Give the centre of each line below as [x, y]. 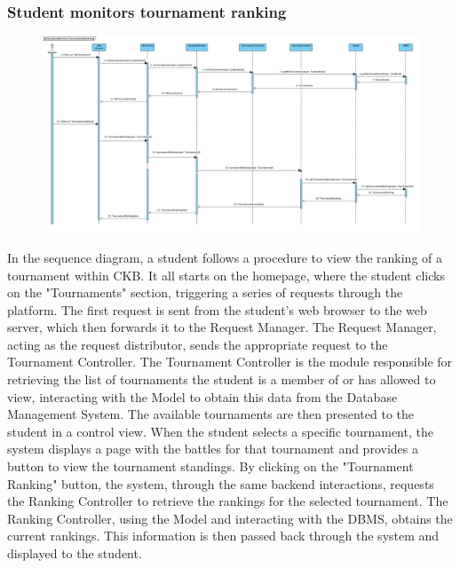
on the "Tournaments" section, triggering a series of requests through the [205, 292]
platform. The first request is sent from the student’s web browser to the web [217, 309]
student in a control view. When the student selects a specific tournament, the [220, 431]
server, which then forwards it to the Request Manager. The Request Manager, [222, 327]
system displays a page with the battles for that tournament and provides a [213, 449]
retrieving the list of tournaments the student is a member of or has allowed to [222, 379]
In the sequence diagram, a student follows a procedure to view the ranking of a [225, 257]
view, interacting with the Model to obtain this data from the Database [202, 396]
